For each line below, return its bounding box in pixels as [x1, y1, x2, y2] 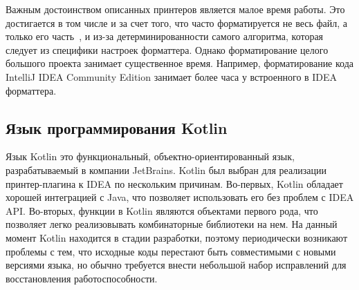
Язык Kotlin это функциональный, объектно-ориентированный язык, [6, 149, 295, 164]
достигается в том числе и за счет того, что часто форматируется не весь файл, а [6, 15, 348, 30]
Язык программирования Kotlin [6, 117, 228, 138]
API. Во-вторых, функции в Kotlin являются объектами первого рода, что [6, 203, 318, 217]
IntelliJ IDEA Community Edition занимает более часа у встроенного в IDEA [6, 69, 338, 84]
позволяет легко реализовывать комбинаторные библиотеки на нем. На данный [6, 217, 338, 231]
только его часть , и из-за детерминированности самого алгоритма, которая [6, 29, 324, 43]
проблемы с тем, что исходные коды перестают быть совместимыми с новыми [6, 244, 336, 258]
